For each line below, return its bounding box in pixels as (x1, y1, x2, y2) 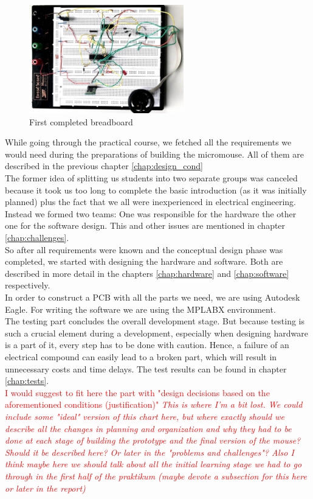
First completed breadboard (29, 115, 133, 128)
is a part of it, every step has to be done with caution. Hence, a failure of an (5, 338, 289, 351)
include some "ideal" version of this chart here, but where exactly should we (5, 410, 285, 422)
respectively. (5, 279, 50, 291)
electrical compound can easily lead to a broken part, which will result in (5, 350, 277, 363)
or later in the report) (5, 481, 86, 494)
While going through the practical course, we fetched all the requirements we (5, 136, 292, 148)
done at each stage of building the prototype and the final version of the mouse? (5, 434, 301, 447)
